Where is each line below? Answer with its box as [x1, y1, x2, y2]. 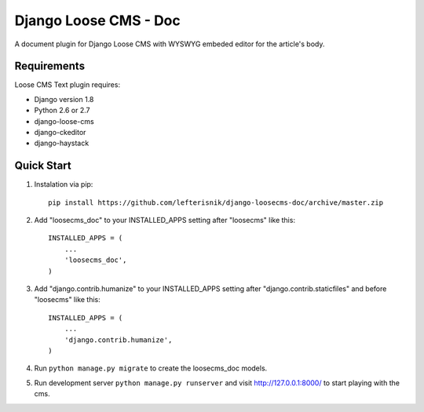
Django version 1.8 [34, 94, 94, 104]
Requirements [14, 60, 86, 73]
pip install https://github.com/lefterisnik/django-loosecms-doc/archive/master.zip [48, 198, 384, 207]
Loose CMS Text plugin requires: [14, 80, 121, 89]
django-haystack [34, 138, 90, 148]
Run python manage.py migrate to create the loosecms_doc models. [34, 363, 268, 373]
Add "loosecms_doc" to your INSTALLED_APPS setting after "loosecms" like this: [34, 216, 296, 225]
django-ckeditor [34, 128, 86, 137]
